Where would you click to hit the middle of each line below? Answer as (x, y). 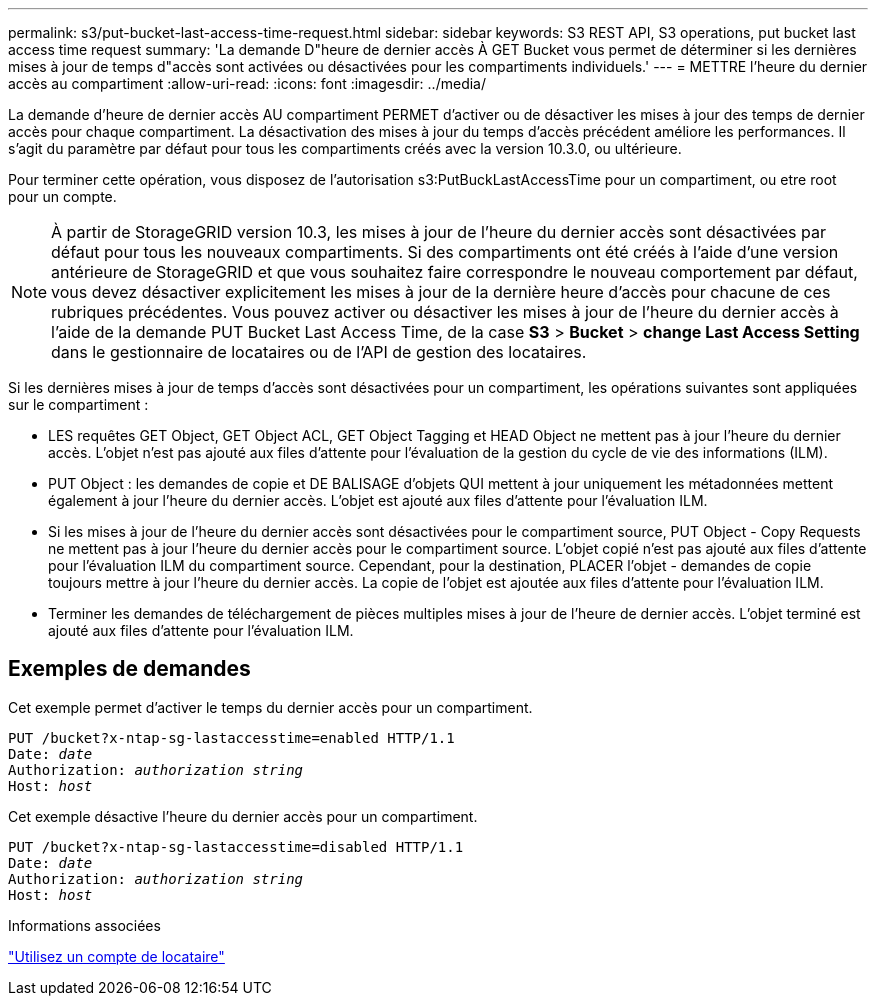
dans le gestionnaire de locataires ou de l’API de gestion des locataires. (319, 352)
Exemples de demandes (129, 669)
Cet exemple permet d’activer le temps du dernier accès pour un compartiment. (270, 707)
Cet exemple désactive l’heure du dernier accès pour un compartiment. (243, 816)
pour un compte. (62, 196)
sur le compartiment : (78, 404)
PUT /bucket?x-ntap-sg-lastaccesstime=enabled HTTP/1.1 (231, 737)
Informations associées (84, 925)
